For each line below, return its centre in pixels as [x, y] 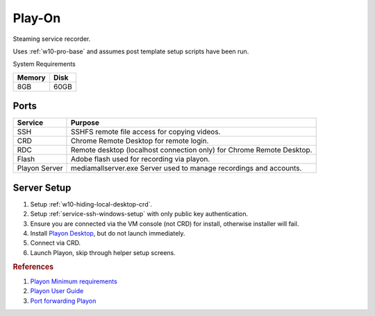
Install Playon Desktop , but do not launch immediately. [108, 233]
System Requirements [44, 64]
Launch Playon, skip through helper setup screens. [103, 252]
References [33, 267]
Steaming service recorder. [52, 39]
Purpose [85, 123]
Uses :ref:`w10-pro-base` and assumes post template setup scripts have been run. [131, 51]
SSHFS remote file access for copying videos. [145, 132]
